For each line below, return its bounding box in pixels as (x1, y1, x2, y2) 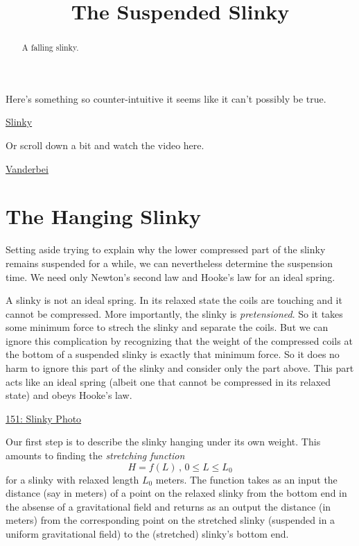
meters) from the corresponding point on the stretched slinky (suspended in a (6, 513, 335, 527)
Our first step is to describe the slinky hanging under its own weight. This (6, 434, 321, 449)
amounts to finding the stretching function (6, 448, 185, 463)
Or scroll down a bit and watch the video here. (6, 138, 204, 153)
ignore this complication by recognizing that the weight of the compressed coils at (6, 333, 353, 348)
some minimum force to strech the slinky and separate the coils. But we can (6, 320, 329, 334)
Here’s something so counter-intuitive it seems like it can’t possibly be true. (6, 91, 326, 105)
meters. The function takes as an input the (155, 472, 338, 486)
